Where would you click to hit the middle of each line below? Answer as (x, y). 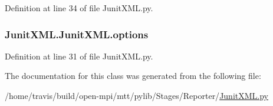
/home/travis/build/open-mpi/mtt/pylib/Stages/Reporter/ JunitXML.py (136, 95)
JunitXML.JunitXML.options (77, 34)
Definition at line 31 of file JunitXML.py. (79, 56)
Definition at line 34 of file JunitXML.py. (79, 8)
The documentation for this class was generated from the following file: (133, 76)
